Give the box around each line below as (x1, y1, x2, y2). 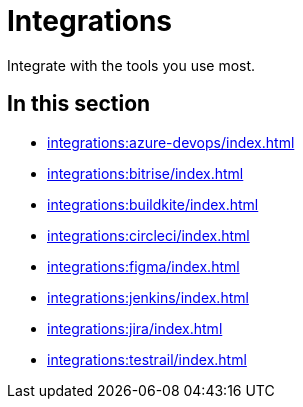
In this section (7, 91, 151, 117)
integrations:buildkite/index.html (47, 195, 259, 213)
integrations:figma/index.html (47, 257, 240, 275)
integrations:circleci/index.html (47, 226, 250, 244)
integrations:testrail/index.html (47, 350, 247, 368)
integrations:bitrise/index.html (47, 164, 244, 182)
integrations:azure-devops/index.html (47, 133, 295, 151)
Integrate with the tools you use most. (7, 56, 256, 74)
